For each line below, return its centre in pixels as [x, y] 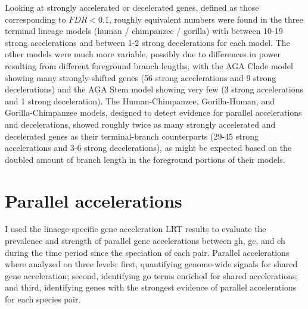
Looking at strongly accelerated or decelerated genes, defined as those [132, 7]
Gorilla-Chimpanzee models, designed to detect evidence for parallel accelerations [153, 112]
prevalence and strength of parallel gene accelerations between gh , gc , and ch [145, 241]
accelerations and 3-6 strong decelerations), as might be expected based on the [148, 148]
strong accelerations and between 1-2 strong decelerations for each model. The [147, 42]
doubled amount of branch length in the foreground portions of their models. [145, 159]
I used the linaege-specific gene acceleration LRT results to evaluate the [136, 229]
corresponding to [35, 19]
